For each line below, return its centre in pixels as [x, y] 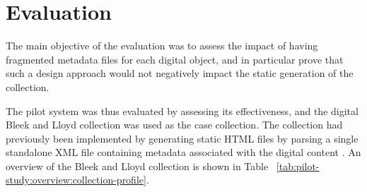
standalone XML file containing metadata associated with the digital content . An [183, 152]
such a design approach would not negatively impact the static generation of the [180, 73]
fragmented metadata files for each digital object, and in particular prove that [175, 59]
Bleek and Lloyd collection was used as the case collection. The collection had [174, 125]
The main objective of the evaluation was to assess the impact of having [162, 46]
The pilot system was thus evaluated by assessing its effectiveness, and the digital [182, 110]
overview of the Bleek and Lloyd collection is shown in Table [137, 166]
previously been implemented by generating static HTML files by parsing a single [182, 138]
